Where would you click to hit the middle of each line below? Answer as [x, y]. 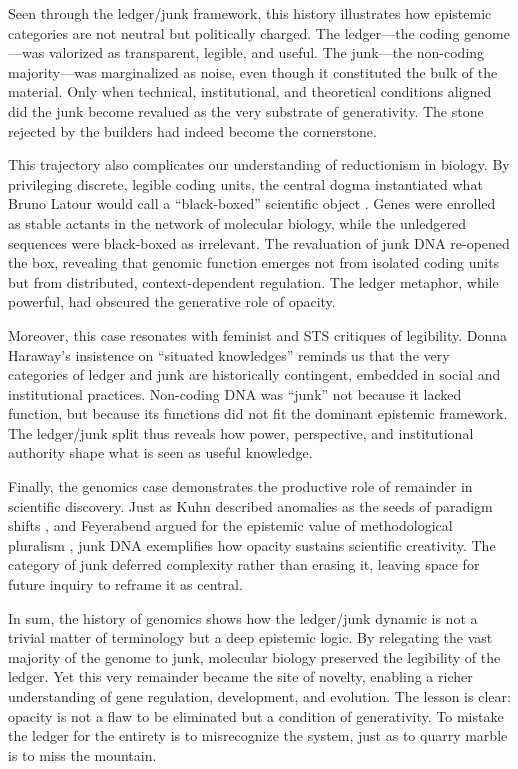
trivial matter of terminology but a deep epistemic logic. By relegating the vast [250, 637]
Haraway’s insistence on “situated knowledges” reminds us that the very [229, 354]
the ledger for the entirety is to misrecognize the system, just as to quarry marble [258, 735]
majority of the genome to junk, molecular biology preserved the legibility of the [254, 656]
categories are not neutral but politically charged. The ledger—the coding [234, 32]
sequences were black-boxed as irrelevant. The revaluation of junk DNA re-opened [259, 242]
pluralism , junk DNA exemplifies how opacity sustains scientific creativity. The [252, 544]
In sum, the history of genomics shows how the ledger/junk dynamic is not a [243, 617]
